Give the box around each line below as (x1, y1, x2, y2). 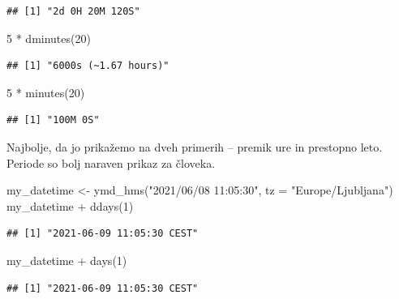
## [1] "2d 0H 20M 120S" (6, 6, 140, 17)
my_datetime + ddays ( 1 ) (6, 197, 134, 214)
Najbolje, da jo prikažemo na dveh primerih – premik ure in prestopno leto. (6, 138, 383, 155)
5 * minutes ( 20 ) (6, 83, 85, 100)
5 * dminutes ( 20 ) (6, 29, 91, 46)
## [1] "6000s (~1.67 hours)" (6, 60, 169, 72)
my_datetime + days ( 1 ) (6, 251, 127, 268)
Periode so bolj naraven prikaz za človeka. (6, 154, 216, 171)
